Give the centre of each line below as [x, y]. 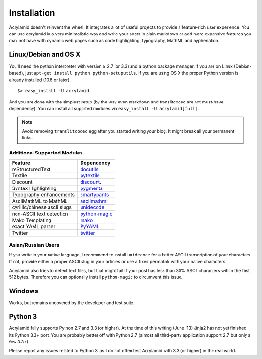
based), [16, 73]
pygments [92, 188]
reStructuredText [31, 169]
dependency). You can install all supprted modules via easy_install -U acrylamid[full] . [104, 109]
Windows [24, 291]
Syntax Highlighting [34, 188]
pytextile [90, 175]
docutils [90, 169]
